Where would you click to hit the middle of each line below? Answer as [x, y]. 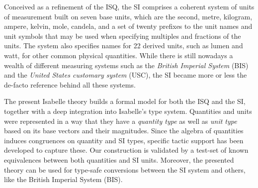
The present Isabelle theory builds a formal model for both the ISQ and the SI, [125, 101]
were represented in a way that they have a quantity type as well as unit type [121, 121]
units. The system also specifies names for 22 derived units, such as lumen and [124, 46]
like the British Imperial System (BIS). [63, 179]
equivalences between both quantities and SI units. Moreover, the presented [119, 159]
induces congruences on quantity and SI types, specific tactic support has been [124, 140]
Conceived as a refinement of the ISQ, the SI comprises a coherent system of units [129, 6]
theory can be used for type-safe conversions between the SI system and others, [125, 169]
